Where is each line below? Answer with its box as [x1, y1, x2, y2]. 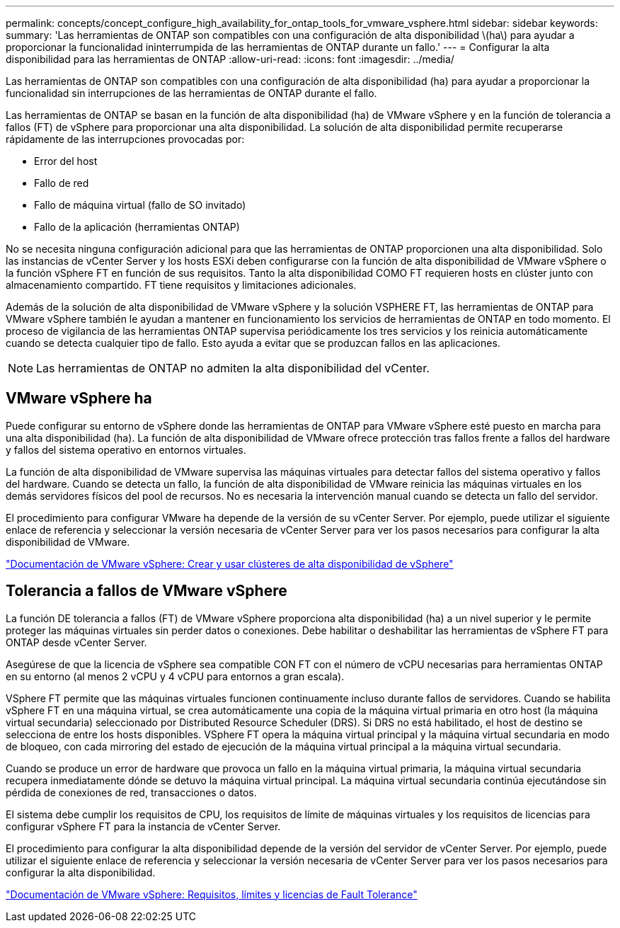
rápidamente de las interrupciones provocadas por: [6, 133, 245, 145]
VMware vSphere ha [6, 389, 152, 408]
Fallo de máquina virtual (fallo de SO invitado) [34, 199, 246, 211]
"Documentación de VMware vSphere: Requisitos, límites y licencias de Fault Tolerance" [6, 888, 418, 900]
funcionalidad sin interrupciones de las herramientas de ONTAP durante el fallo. [6, 87, 377, 99]
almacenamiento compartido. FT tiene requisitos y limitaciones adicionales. [6, 279, 357, 291]
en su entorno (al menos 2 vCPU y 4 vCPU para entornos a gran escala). [6, 670, 345, 682]
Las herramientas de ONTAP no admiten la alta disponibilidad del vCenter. [36, 361, 430, 375]
